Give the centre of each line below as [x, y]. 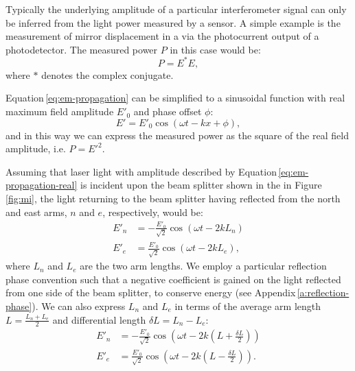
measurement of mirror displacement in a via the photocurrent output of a [162, 36]
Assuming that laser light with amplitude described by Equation [141, 171]
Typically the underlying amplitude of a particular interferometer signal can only [176, 9]
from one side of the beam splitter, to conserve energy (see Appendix [151, 292]
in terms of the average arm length [248, 306]
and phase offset [168, 111]
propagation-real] [42, 185]
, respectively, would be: [153, 212]
